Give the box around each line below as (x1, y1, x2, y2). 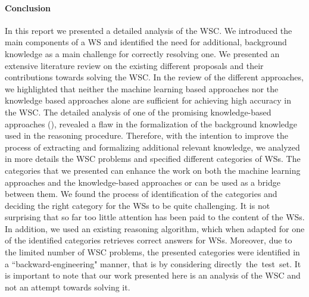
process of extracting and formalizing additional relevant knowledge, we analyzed (5, 140, 300, 153)
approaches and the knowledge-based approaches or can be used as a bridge (5, 176, 280, 188)
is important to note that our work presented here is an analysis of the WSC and (5, 269, 301, 282)
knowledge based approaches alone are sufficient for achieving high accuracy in (5, 94, 292, 107)
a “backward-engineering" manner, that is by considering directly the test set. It (5, 257, 301, 270)
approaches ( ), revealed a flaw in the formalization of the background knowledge (5, 117, 298, 130)
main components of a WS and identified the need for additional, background (5, 36, 287, 48)
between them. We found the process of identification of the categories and (5, 187, 277, 200)
